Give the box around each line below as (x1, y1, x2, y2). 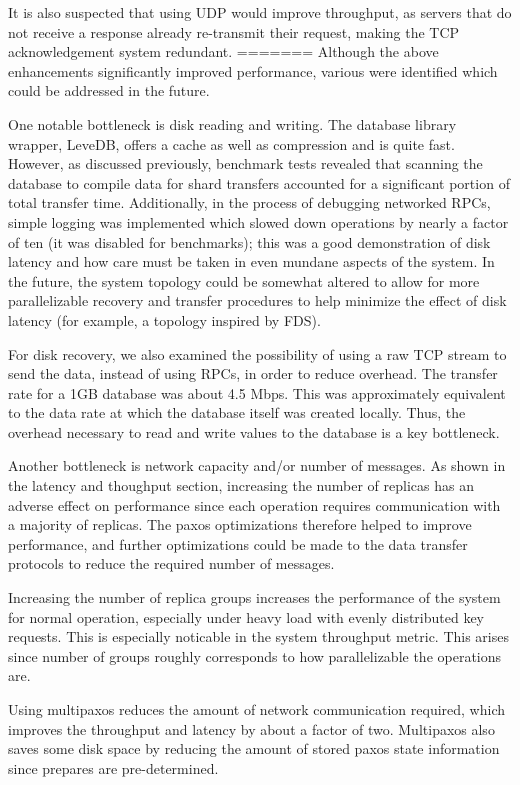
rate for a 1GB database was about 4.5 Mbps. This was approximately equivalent (8, 382, 506, 403)
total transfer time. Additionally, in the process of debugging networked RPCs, (8, 192, 491, 213)
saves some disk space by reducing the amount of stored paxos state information (8, 738, 500, 759)
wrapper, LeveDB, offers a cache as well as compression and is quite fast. (8, 133, 455, 154)
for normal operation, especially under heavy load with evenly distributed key (8, 606, 485, 627)
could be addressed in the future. (8, 80, 210, 101)
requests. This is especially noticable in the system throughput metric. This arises (8, 626, 510, 647)
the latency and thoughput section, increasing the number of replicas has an (8, 475, 474, 496)
